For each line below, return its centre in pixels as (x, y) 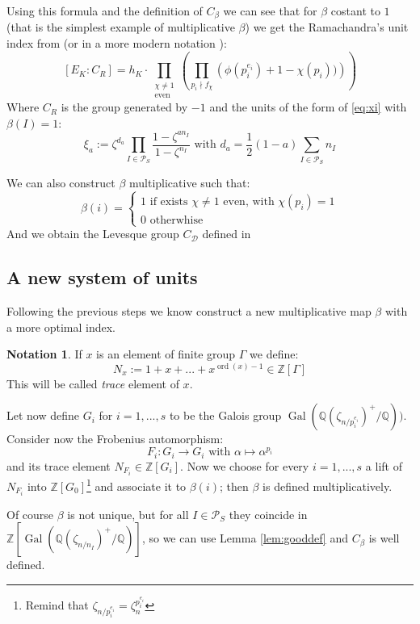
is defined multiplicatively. (328, 486)
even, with (249, 201)
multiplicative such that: (190, 183)
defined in (227, 234)
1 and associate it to (136, 485)
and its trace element (59, 465)
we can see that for (270, 10)
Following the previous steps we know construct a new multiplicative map (189, 311)
